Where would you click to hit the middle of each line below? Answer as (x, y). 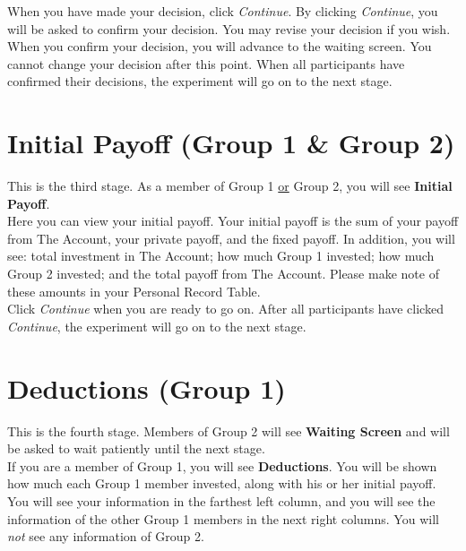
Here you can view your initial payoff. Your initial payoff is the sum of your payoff (233, 221)
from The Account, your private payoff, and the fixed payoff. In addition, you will (231, 238)
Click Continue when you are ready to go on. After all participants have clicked (225, 309)
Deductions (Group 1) (147, 387)
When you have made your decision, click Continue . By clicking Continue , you (223, 11)
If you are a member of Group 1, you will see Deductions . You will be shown (222, 465)
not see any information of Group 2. (106, 536)
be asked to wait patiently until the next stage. (136, 448)
